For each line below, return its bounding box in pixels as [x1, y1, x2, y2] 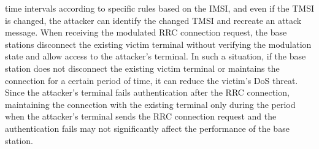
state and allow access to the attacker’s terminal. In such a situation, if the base [5, 50, 306, 63]
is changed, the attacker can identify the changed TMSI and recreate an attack [5, 13, 302, 26]
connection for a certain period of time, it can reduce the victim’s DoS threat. [5, 74, 298, 86]
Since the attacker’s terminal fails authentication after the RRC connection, [5, 86, 290, 99]
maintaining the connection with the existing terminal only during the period [5, 97, 296, 110]
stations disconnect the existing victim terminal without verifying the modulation [5, 37, 312, 50]
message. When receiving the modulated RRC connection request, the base [5, 26, 287, 39]
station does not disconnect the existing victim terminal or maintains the [5, 61, 280, 74]
